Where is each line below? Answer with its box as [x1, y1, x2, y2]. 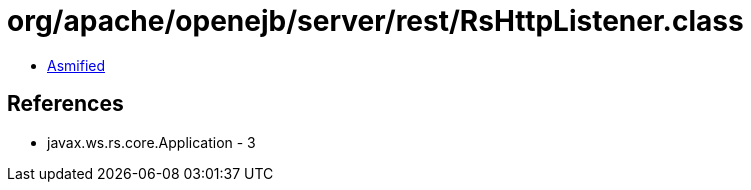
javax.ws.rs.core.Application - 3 [47, 133, 256, 151]
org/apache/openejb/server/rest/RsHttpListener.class [7, 4, 744, 38]
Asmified [47, 56, 106, 74]
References [7, 91, 124, 117]
